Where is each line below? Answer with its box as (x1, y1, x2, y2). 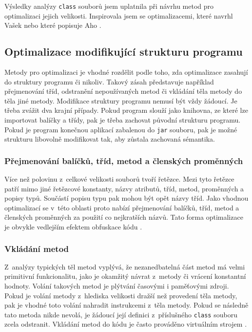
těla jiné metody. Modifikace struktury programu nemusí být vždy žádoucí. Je (4, 95, 237, 105)
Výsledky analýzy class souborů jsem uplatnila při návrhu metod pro (4, 1, 214, 11)
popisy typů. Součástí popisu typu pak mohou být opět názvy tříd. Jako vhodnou (4, 193, 249, 203)
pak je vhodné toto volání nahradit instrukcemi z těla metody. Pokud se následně (4, 300, 249, 310)
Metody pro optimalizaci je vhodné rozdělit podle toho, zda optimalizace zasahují (4, 67, 248, 77)
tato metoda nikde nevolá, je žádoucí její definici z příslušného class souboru (4, 309, 237, 319)
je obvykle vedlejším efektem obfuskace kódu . (4, 222, 142, 232)
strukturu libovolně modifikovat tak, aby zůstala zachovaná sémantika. (4, 134, 215, 144)
